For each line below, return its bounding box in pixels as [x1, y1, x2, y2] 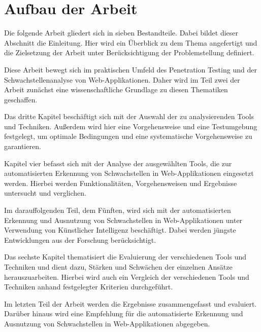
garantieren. [4, 141, 41, 152]
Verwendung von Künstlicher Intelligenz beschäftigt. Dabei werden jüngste [4, 225, 236, 235]
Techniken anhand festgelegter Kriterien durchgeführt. [4, 281, 173, 292]
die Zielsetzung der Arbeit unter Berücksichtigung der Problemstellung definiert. [4, 47, 254, 58]
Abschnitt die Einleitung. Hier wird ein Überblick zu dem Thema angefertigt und [4, 37, 257, 48]
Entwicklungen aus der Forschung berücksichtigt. [4, 234, 156, 245]
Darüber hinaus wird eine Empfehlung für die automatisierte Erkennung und [4, 308, 243, 319]
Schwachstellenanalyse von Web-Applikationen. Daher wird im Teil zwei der [4, 74, 240, 85]
